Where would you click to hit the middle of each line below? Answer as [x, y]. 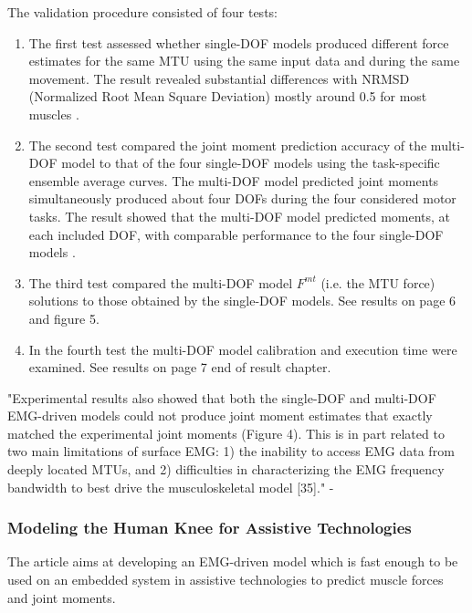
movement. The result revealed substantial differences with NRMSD [219, 78]
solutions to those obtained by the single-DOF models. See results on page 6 [242, 301]
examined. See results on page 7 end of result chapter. [180, 367]
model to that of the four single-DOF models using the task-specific [251, 163]
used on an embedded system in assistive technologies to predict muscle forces [226, 580]
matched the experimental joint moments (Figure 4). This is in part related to [226, 433]
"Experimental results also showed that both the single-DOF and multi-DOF [222, 397]
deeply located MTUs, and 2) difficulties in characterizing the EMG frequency [226, 469]
